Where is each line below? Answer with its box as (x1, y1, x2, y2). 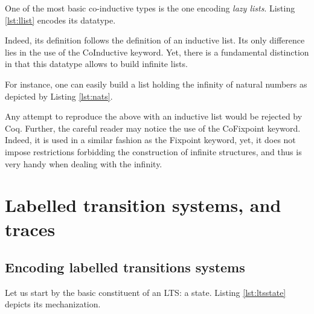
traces (5, 216, 56, 241)
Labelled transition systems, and (5, 193, 281, 217)
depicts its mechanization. (5, 298, 101, 310)
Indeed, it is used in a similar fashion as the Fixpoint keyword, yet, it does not (5, 133, 296, 146)
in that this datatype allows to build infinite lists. (5, 57, 188, 70)
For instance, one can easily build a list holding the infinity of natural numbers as (5, 77, 307, 90)
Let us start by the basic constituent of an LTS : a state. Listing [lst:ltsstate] (5, 286, 286, 298)
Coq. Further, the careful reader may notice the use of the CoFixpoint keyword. (5, 121, 301, 134)
